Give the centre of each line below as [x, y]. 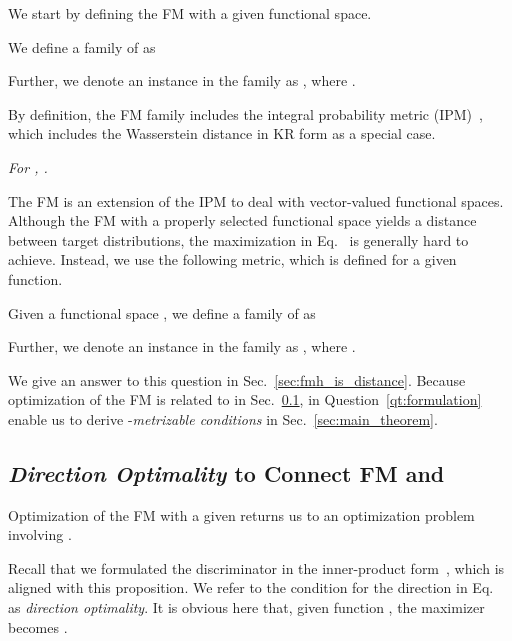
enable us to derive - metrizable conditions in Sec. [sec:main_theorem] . [223, 418]
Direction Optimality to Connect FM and [226, 472]
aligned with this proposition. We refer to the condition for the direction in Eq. [251, 587]
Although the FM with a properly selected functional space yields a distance [242, 220]
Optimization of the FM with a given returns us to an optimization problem [241, 514]
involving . [40, 534]
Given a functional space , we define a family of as [162, 312]
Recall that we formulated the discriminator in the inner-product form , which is [256, 567]
